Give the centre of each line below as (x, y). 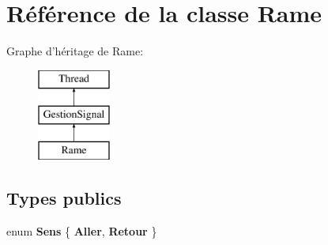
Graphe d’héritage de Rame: (75, 51)
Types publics (64, 198)
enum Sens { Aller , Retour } (82, 230)
